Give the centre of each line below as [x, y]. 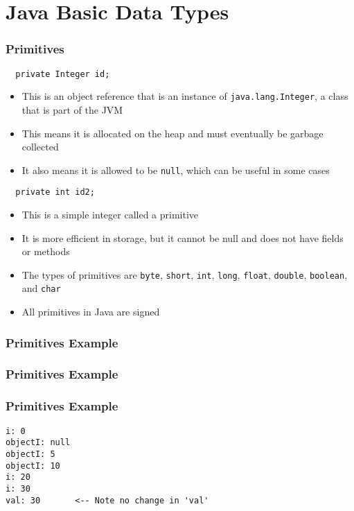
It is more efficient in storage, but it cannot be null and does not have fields [183, 237]
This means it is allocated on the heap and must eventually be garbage [172, 133]
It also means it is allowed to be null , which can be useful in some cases [176, 170]
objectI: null [38, 443]
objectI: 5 [30, 454]
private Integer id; [63, 74]
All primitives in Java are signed [91, 312]
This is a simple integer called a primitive [110, 214]
